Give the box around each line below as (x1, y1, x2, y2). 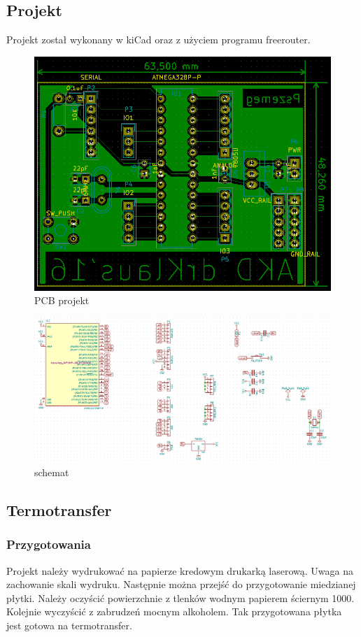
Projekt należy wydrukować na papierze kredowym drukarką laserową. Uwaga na (6, 563, 353, 578)
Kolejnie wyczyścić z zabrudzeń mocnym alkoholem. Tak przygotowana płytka (6, 604, 342, 619)
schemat (34, 465, 69, 480)
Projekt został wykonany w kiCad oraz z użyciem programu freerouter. (6, 32, 311, 47)
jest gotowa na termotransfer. (6, 618, 132, 632)
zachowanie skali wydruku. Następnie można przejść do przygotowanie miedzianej (6, 577, 356, 592)
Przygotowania (6, 536, 91, 553)
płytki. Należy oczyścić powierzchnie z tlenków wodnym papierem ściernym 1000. (6, 590, 355, 605)
